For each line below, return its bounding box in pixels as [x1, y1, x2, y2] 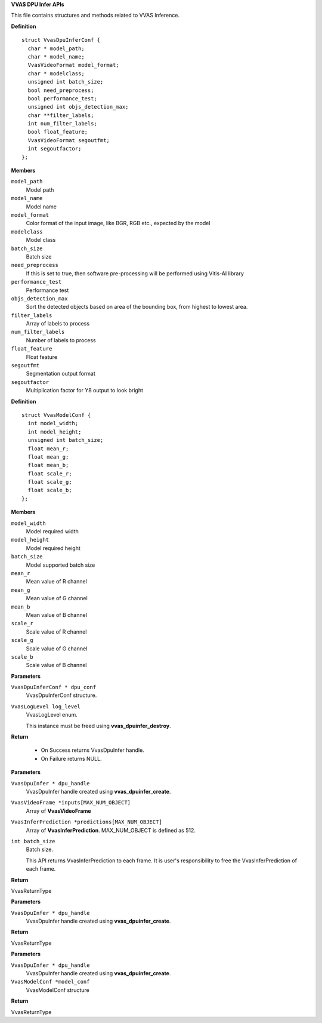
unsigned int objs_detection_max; [27, 103, 129, 110]
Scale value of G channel [26, 645, 88, 652]
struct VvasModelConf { [21, 411, 91, 418]
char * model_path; [27, 45, 85, 52]
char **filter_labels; [27, 112, 94, 119]
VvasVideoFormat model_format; [27, 62, 119, 69]
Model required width [26, 528, 79, 535]
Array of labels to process [26, 320, 89, 327]
